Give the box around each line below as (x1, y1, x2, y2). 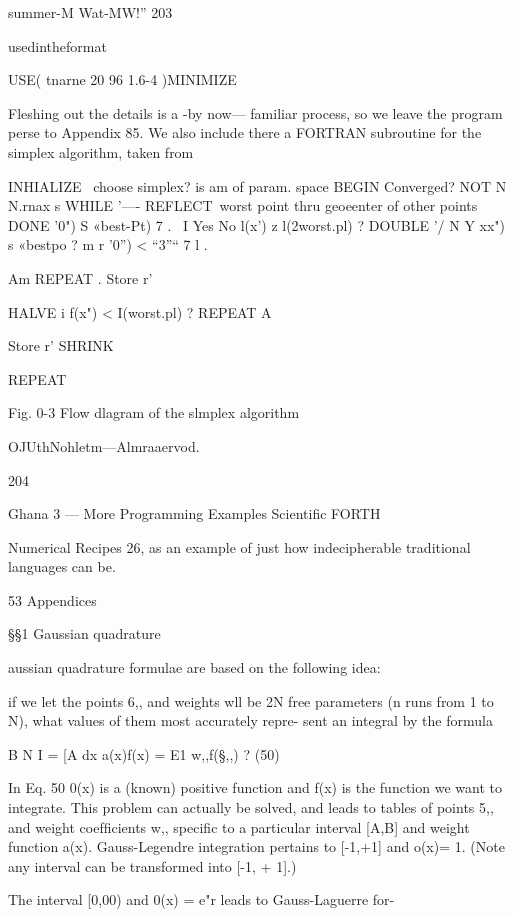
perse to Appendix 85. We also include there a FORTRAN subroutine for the (8, 122, 482, 143)
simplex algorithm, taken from (8, 141, 194, 162)
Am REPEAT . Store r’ (8, 267, 153, 288)
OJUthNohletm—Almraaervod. (8, 435, 200, 456)
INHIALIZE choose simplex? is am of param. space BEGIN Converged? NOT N (8, 175, 507, 196)
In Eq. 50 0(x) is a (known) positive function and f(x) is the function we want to (8, 777, 502, 798)
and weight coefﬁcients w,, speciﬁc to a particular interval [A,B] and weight (8, 816, 470, 837)
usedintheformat (8, 35, 107, 56)
